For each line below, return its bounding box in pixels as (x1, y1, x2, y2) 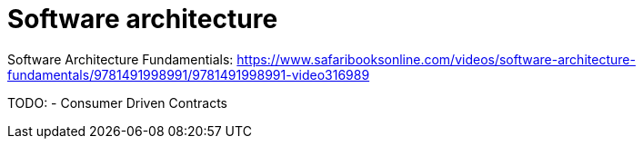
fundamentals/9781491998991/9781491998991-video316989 (7, 66, 370, 83)
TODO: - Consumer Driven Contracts (7, 94, 227, 111)
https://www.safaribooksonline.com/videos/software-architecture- (236, 51, 636, 67)
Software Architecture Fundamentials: (7, 51, 234, 67)
